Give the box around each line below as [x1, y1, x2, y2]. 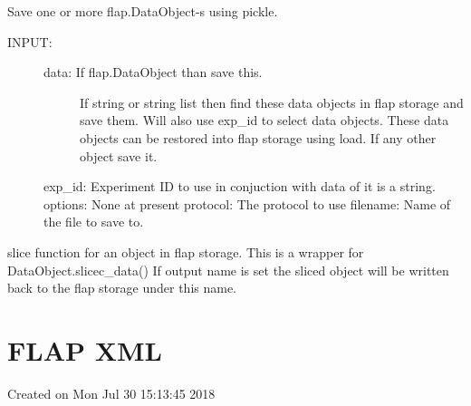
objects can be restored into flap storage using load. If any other [80, 128, 437, 147]
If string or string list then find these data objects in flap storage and [80, 92, 464, 111]
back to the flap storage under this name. [7, 278, 237, 297]
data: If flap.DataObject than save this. [43, 63, 263, 82]
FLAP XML [7, 331, 162, 368]
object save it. [80, 146, 158, 165]
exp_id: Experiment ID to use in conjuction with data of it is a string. [43, 177, 436, 196]
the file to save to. [43, 212, 144, 231]
